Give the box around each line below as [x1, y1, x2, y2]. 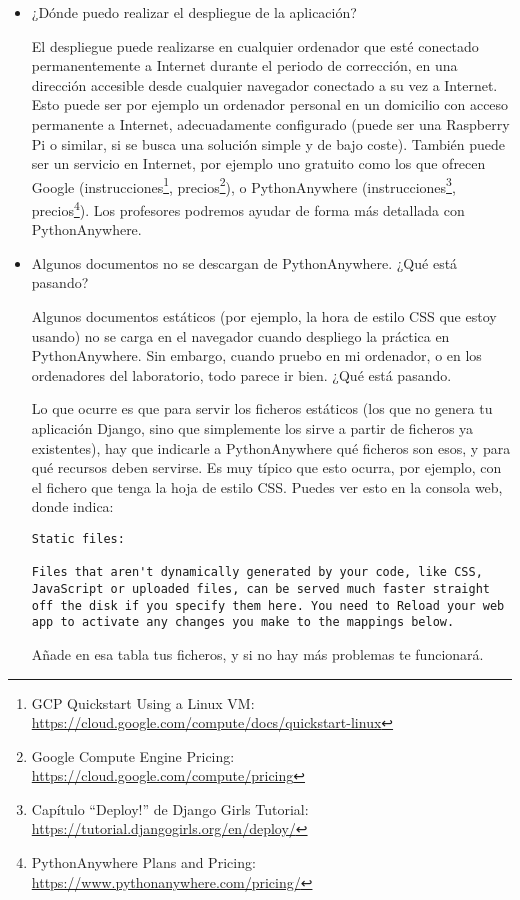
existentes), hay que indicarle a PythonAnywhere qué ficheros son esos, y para [31, 437, 511, 458]
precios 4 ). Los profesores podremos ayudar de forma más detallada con [31, 197, 465, 220]
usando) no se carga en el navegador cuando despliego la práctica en [31, 325, 450, 346]
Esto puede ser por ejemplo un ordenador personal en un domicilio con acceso [31, 94, 509, 115]
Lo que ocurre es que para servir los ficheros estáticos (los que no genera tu [31, 398, 493, 419]
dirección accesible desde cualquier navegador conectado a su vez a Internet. [31, 74, 498, 95]
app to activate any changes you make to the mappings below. [31, 615, 455, 630]
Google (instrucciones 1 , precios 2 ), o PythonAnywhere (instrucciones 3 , [31, 173, 456, 197]
